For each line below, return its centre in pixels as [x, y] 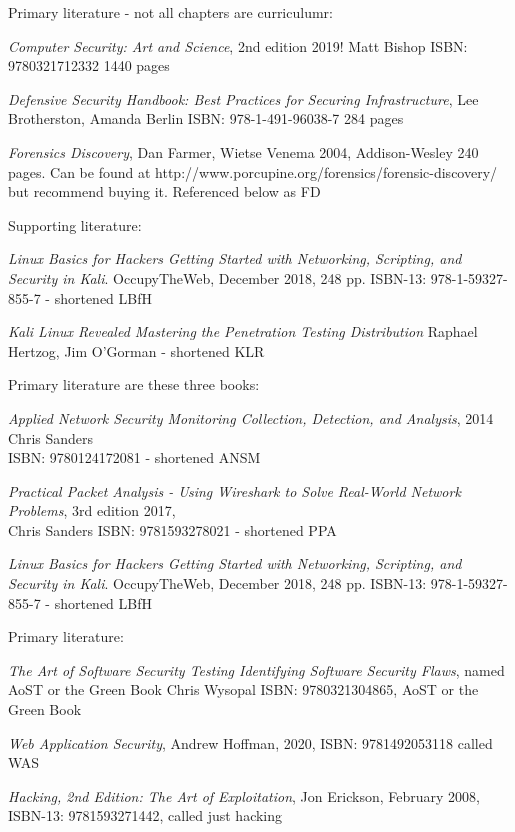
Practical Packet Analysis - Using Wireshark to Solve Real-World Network [234, 490]
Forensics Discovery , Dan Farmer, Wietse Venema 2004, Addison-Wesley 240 [243, 151]
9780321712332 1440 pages [89, 65]
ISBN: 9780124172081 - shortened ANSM [134, 457]
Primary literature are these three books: [134, 384]
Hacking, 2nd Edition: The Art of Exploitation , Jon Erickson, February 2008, [244, 795]
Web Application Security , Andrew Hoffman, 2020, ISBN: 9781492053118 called [250, 742]
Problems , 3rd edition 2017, [92, 510]
